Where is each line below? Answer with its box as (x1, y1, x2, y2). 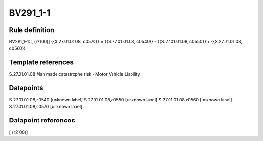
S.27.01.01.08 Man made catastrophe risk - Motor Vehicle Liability (9, 71, 140, 77)
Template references (9, 59, 74, 67)
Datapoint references (9, 116, 75, 124)
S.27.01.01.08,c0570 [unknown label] (9, 103, 83, 109)
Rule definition (9, 26, 55, 34)
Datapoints (9, 84, 43, 92)
